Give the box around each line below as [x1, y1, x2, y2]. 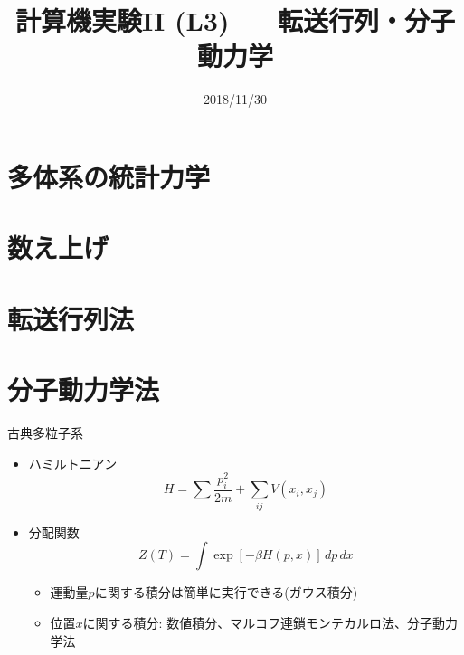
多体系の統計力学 [7, 157, 211, 195]
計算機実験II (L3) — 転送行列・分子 [14, 2, 456, 39]
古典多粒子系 [7, 422, 83, 441]
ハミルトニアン [28, 453, 118, 472]
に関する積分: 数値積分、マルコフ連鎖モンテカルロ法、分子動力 [82, 612, 458, 631]
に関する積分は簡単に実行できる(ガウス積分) [94, 583, 358, 602]
